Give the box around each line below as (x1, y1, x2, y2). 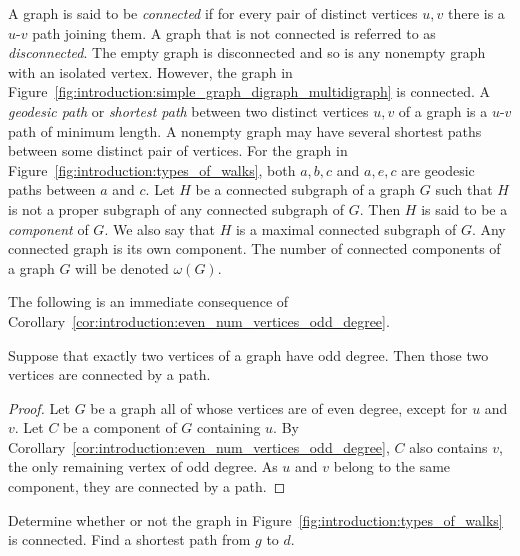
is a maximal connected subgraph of (235, 218, 457, 239)
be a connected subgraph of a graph (195, 179, 416, 200)
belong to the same (333, 456, 451, 477)
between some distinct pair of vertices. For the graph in (8, 140, 348, 161)
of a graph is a (398, 100, 488, 121)
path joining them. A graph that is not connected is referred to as (32, 22, 436, 43)
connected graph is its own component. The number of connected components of (8, 238, 501, 259)
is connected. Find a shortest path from (8, 529, 251, 550)
